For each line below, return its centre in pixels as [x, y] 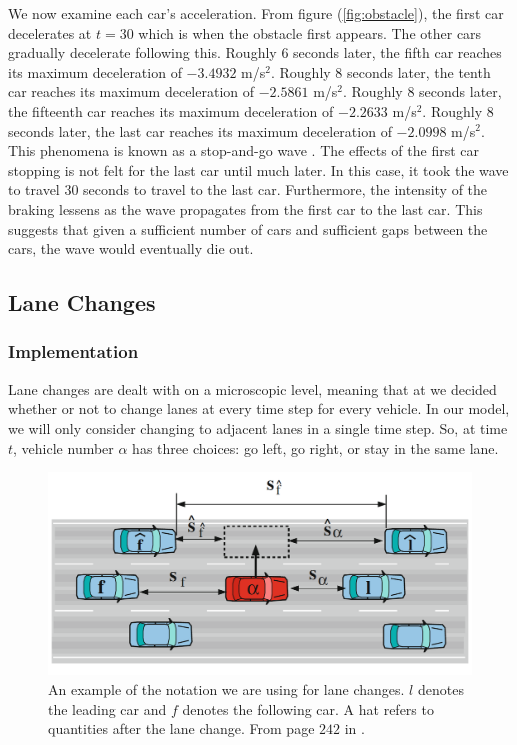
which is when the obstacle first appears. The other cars [310, 32]
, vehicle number [63, 447]
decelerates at [50, 32]
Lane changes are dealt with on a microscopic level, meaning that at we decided [252, 388]
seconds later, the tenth [418, 71]
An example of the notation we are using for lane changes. [226, 688]
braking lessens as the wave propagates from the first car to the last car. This [245, 208]
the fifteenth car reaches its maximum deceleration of [171, 110]
